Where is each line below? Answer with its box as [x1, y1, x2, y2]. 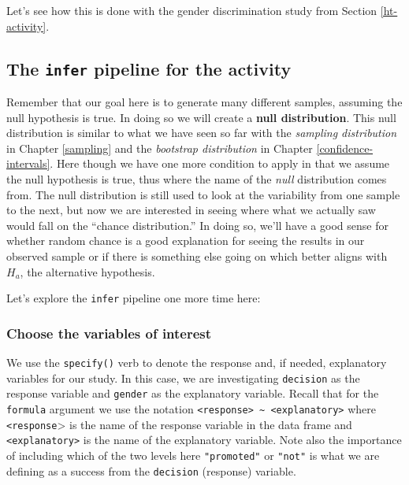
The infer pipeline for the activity [6, 56, 292, 80]
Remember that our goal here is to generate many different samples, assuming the [6, 93, 403, 109]
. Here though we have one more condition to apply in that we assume [50, 155, 390, 172]
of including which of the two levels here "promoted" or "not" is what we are [6, 446, 380, 463]
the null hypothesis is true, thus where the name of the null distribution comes [6, 170, 387, 187]
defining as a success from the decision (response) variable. [6, 462, 296, 479]
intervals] [6, 155, 50, 172]
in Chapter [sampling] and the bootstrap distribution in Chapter [6, 139, 313, 156]
